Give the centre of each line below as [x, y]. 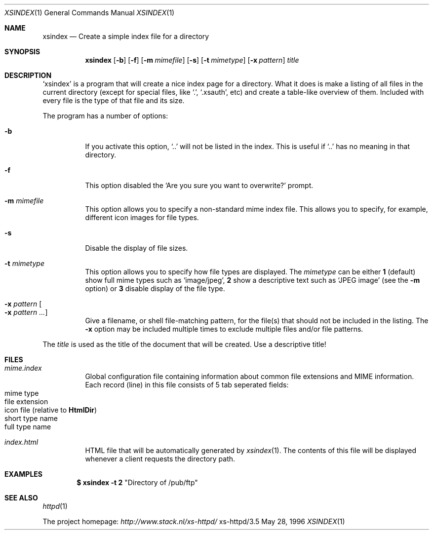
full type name [28, 427]
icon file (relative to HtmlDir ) [51, 410]
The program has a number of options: [105, 116]
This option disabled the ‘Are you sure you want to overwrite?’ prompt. [199, 185]
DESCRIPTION [28, 75]
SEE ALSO [21, 498]
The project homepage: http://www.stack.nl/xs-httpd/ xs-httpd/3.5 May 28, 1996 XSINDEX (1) [194, 521]
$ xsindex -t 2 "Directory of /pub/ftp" [137, 482]
